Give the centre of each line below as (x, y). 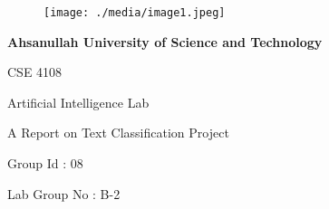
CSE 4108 (35, 72)
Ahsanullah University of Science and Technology (165, 41)
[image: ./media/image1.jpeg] (135, 13)
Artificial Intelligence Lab (78, 102)
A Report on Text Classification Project (118, 133)
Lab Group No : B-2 (64, 193)
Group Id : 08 (45, 163)
